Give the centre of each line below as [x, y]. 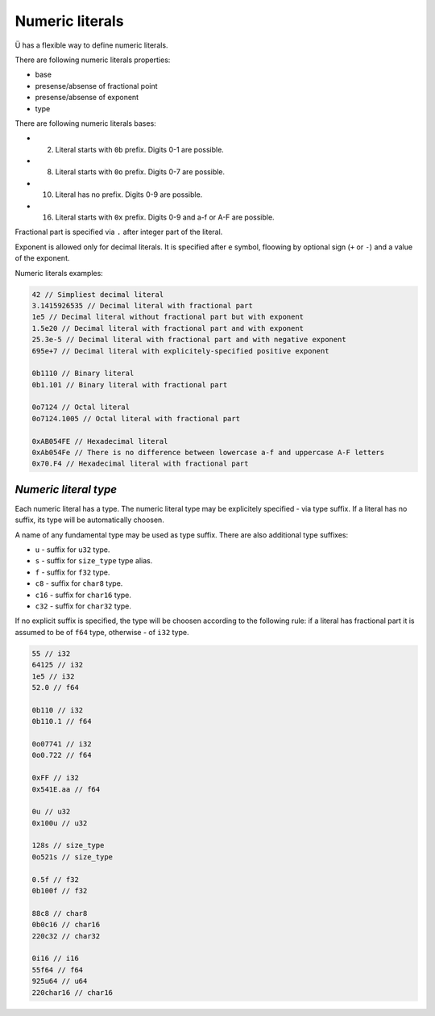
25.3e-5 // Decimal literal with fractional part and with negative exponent [189, 340]
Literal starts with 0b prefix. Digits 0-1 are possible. [140, 149]
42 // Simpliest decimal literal [98, 294]
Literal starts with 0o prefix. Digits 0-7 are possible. [140, 172]
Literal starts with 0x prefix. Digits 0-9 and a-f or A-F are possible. [165, 217]
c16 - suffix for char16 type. [83, 595]
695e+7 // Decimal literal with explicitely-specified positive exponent [180, 351]
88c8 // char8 [60, 913]
